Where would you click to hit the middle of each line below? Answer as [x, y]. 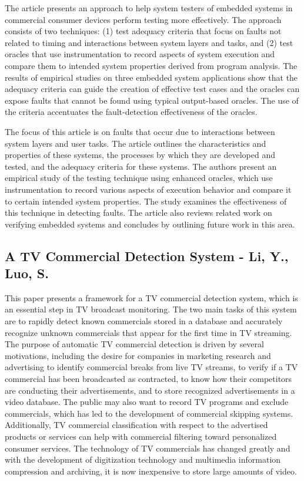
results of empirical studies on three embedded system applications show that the [151, 77]
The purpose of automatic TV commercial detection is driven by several [134, 344]
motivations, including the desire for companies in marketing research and [138, 355]
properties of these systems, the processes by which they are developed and [140, 155]
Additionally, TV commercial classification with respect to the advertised [136, 425]
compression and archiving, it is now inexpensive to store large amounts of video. [151, 471]
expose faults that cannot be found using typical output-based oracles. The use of [152, 100]
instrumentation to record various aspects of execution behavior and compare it [148, 189]
